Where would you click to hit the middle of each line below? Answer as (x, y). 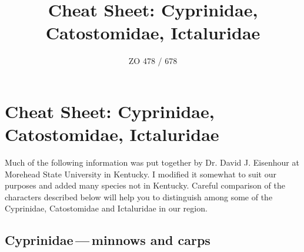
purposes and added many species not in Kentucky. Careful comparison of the (145, 185)
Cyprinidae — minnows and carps (108, 240)
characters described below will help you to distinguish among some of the (139, 196)
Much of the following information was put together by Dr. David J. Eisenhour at (152, 162)
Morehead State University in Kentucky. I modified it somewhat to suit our (141, 174)
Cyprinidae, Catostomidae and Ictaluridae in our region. (106, 208)
